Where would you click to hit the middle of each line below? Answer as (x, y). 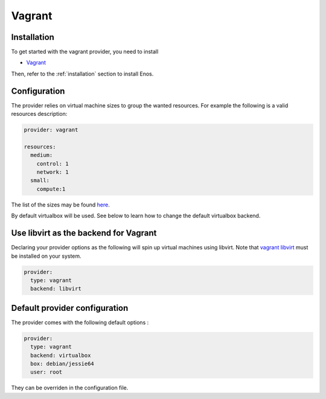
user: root (46, 372)
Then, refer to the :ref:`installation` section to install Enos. (82, 74)
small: (40, 180)
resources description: (39, 114)
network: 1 (53, 172)
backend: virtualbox (61, 355)
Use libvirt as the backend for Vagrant (84, 233)
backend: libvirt (56, 289)
